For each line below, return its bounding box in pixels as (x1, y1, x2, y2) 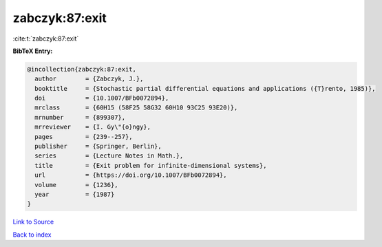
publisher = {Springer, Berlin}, (34, 142, 162, 151)
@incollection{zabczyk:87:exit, (27, 65, 137, 73)
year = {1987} (34, 191, 115, 198)
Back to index (12, 230, 52, 239)
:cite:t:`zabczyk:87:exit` (12, 34, 79, 43)
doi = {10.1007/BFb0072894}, (34, 94, 169, 103)
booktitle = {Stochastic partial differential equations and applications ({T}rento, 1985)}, (34, 85, 376, 92)
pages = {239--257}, (34, 133, 134, 140)
